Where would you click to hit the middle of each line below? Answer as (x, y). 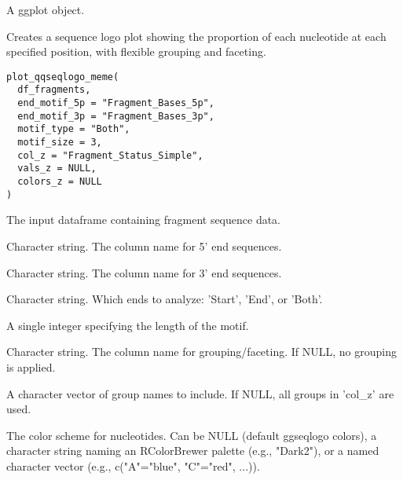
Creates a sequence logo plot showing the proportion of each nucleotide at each (196, 36)
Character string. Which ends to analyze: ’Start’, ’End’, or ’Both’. (165, 299)
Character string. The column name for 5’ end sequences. (144, 245)
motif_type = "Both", (74, 129)
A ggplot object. (46, 9)
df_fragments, (54, 90)
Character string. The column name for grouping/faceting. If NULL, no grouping (201, 352)
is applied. (31, 366)
